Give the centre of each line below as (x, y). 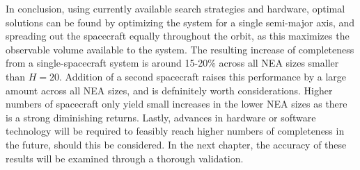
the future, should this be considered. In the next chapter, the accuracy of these (176, 144)
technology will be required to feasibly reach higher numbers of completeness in (175, 131)
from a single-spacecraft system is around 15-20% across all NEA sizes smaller (172, 63)
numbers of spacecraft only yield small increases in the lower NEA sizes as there (177, 104)
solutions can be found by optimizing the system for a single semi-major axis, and (180, 22)
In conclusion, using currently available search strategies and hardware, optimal (175, 8)
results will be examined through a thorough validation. (125, 158)
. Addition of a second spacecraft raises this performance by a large (202, 76)
